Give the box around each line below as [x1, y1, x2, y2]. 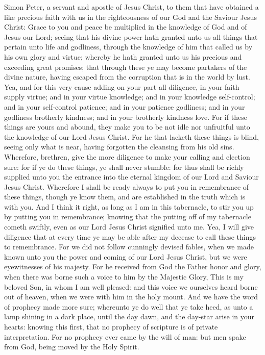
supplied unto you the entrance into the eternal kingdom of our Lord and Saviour [4, 171, 259, 182]
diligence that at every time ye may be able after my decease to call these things [4, 231, 256, 242]
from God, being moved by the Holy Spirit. [4, 341, 139, 352]
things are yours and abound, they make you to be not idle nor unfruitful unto [4, 121, 250, 132]
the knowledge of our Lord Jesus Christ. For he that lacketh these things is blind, [4, 131, 259, 142]
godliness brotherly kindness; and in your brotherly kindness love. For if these [4, 111, 247, 122]
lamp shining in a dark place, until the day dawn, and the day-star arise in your [4, 311, 255, 322]
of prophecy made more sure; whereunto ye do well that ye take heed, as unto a [4, 301, 253, 312]
